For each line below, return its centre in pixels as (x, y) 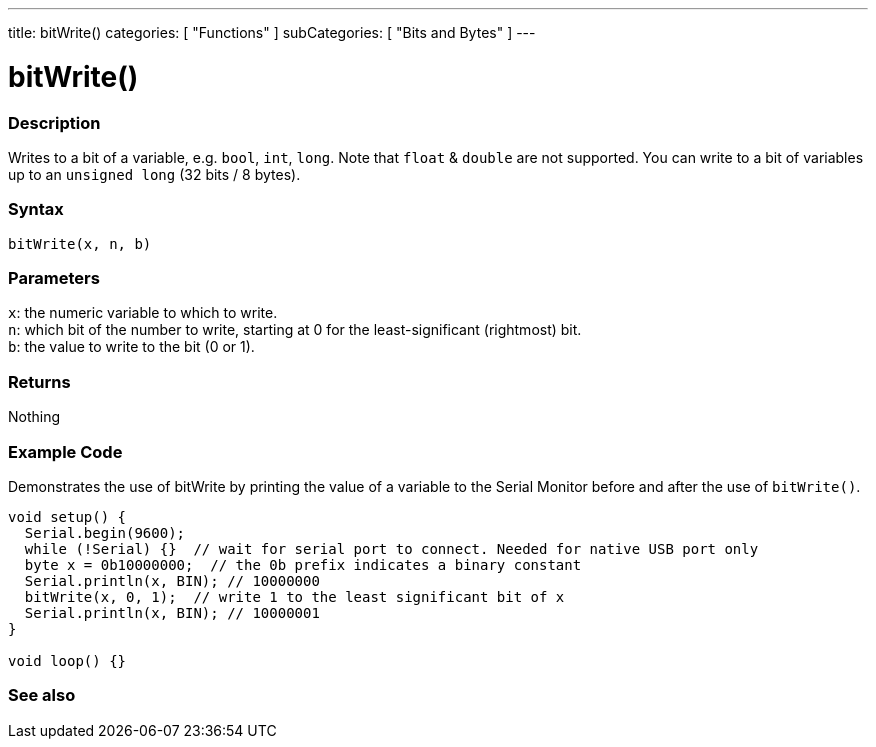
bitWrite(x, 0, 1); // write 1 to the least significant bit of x (294, 596)
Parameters (54, 278)
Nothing (34, 417)
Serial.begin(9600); (105, 532)
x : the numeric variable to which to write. (143, 313)
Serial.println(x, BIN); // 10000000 (172, 580)
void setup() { (67, 516)
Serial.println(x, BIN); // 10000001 (172, 612)
